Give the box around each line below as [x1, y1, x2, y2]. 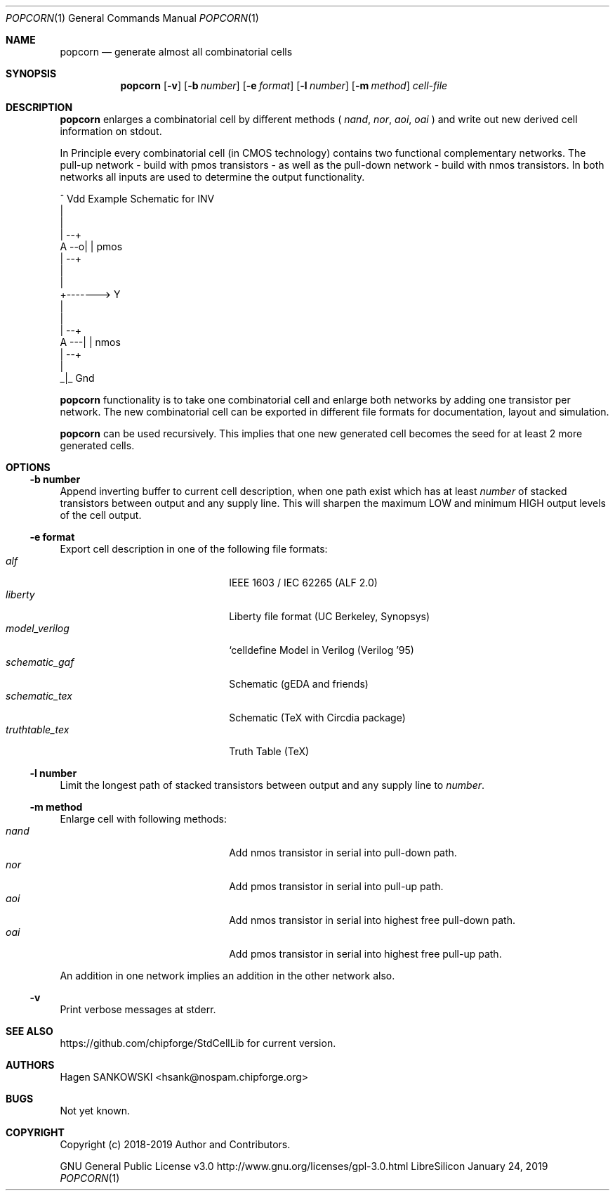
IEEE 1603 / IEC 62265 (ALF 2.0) [229, 577, 378, 589]
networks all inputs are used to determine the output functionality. [60, 171, 365, 183]
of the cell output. [60, 509, 142, 521]
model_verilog [6, 622, 70, 634]
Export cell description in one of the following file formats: [60, 543, 328, 555]
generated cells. [60, 439, 135, 451]
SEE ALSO [6, 1025, 53, 1037]
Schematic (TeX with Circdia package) [229, 712, 406, 724]
